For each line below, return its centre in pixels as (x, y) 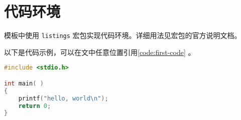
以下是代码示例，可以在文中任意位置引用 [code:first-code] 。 (100, 52)
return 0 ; (35, 106)
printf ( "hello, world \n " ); (63, 98)
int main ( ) (24, 83)
